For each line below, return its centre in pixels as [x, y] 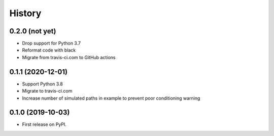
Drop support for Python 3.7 [52, 43]
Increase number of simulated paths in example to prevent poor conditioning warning [111, 98]
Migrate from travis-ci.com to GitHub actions [69, 57]
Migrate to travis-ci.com [47, 91]
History [25, 13]
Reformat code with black [49, 50]
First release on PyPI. [44, 124]
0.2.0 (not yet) [33, 31]
